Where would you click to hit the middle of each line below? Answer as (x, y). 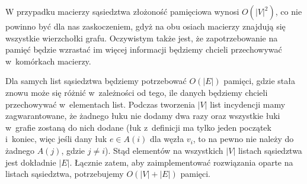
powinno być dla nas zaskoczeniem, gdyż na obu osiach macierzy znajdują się (145, 26)
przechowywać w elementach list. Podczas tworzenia (100, 104)
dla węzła (167, 139)
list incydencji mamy (248, 104)
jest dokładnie (31, 162)
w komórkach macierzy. (48, 61)
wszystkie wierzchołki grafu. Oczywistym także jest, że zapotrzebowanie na (142, 38)
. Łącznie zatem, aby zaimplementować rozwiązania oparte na (181, 162)
